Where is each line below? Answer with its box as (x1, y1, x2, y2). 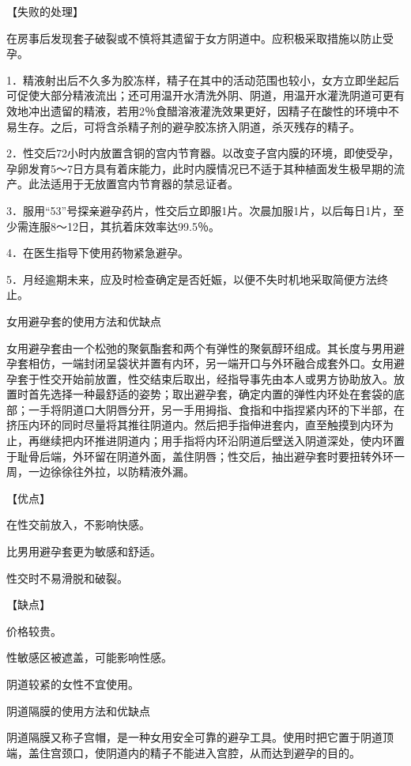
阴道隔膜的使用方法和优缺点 (6, 702, 150, 719)
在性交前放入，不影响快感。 (6, 516, 150, 533)
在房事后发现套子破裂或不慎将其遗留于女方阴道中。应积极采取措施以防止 (6, 29, 383, 46)
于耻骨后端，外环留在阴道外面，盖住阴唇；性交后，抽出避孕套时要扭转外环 (6, 447, 394, 464)
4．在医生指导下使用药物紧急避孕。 (6, 244, 189, 261)
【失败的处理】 (6, 3, 84, 19)
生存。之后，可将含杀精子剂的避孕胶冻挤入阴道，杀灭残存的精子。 (17, 118, 360, 134)
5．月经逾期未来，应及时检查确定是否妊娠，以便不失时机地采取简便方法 (6, 270, 377, 287)
